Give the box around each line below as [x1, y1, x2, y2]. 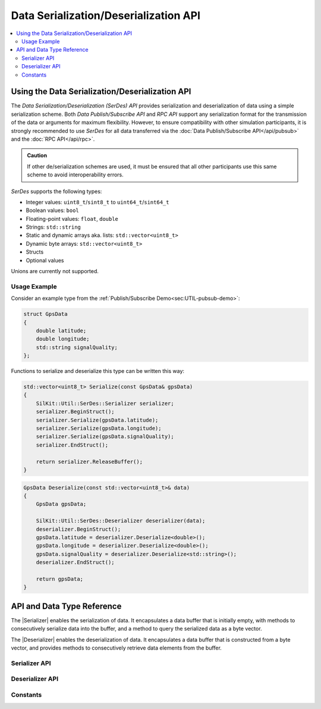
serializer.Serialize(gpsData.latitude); [36, 416, 159, 423]
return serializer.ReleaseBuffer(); [36, 458, 143, 465]
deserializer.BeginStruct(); [36, 526, 121, 533]
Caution [27, 152, 48, 159]
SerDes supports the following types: [11, 188, 102, 195]
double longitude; [36, 335, 90, 343]
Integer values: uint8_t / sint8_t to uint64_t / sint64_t [26, 198, 169, 205]
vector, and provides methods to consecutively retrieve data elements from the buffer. [11, 644, 222, 651]
